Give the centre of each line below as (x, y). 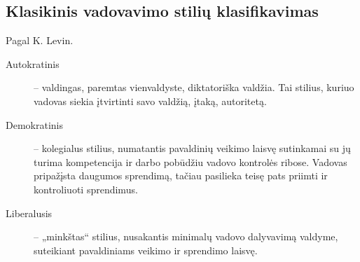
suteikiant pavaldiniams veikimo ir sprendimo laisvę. (146, 250)
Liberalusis (29, 213)
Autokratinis (33, 63)
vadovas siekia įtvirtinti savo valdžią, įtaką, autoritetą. (150, 101)
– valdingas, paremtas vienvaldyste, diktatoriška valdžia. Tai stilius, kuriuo (194, 87)
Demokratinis (34, 124)
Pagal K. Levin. (40, 40)
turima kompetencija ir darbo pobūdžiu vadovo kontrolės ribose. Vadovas (191, 161)
